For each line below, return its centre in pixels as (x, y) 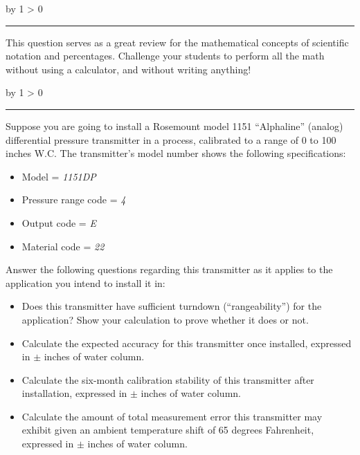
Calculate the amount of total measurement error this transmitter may (172, 416)
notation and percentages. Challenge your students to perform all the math (165, 56)
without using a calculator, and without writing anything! (128, 69)
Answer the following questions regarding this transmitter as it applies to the (169, 269)
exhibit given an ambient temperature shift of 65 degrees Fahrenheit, (168, 430)
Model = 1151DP (59, 176)
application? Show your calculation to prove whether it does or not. (165, 319)
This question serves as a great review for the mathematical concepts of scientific (177, 42)
